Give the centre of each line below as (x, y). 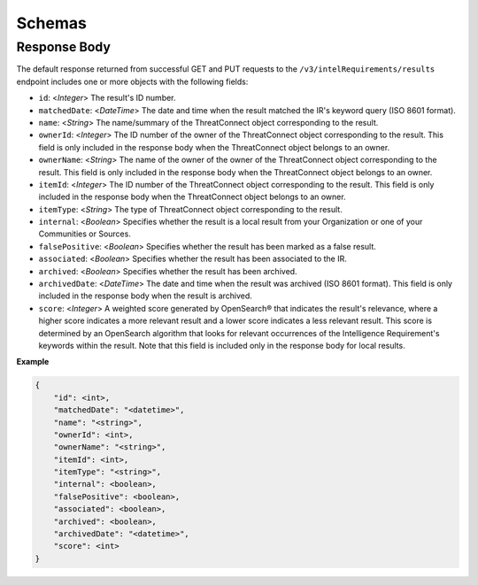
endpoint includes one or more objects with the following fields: (132, 81)
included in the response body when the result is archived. (145, 296)
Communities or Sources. (85, 234)
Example (33, 362)
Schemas (52, 23)
